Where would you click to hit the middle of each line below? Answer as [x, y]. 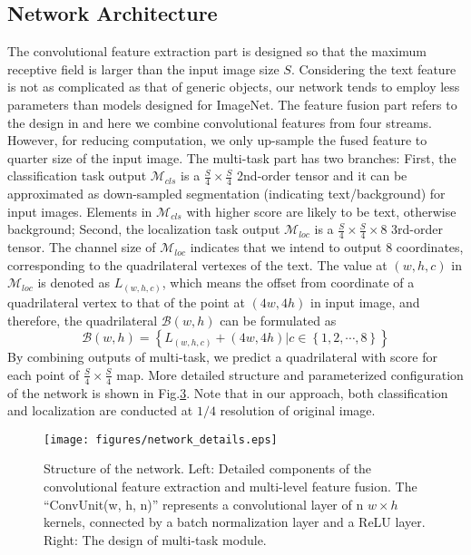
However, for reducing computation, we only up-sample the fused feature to [217, 140]
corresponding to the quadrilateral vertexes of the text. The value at [197, 264]
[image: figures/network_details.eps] [161, 439]
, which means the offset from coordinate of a [288, 282]
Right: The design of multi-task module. [155, 539]
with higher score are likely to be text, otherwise [321, 211]
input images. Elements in [80, 211]
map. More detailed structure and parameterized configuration [290, 374]
